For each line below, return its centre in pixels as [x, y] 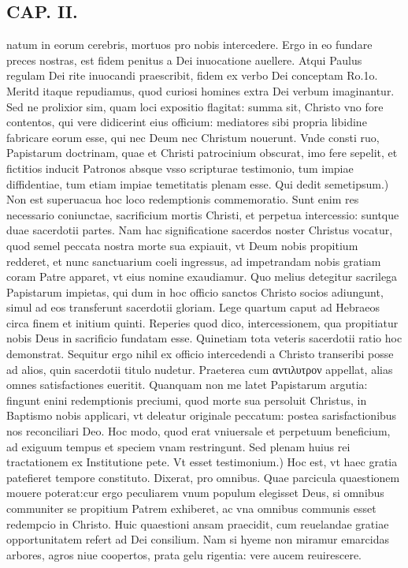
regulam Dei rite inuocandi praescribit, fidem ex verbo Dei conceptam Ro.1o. [192, 75]
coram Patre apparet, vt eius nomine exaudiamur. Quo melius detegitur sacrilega [202, 277]
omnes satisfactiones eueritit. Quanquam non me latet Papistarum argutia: [187, 385]
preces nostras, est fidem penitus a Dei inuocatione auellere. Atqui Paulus [184, 60]
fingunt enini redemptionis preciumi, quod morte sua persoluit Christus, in [187, 400]
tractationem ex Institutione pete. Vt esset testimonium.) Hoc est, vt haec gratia [202, 462]
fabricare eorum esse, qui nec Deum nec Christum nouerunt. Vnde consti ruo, [193, 137]
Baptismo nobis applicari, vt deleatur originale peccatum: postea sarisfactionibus [202, 415]
